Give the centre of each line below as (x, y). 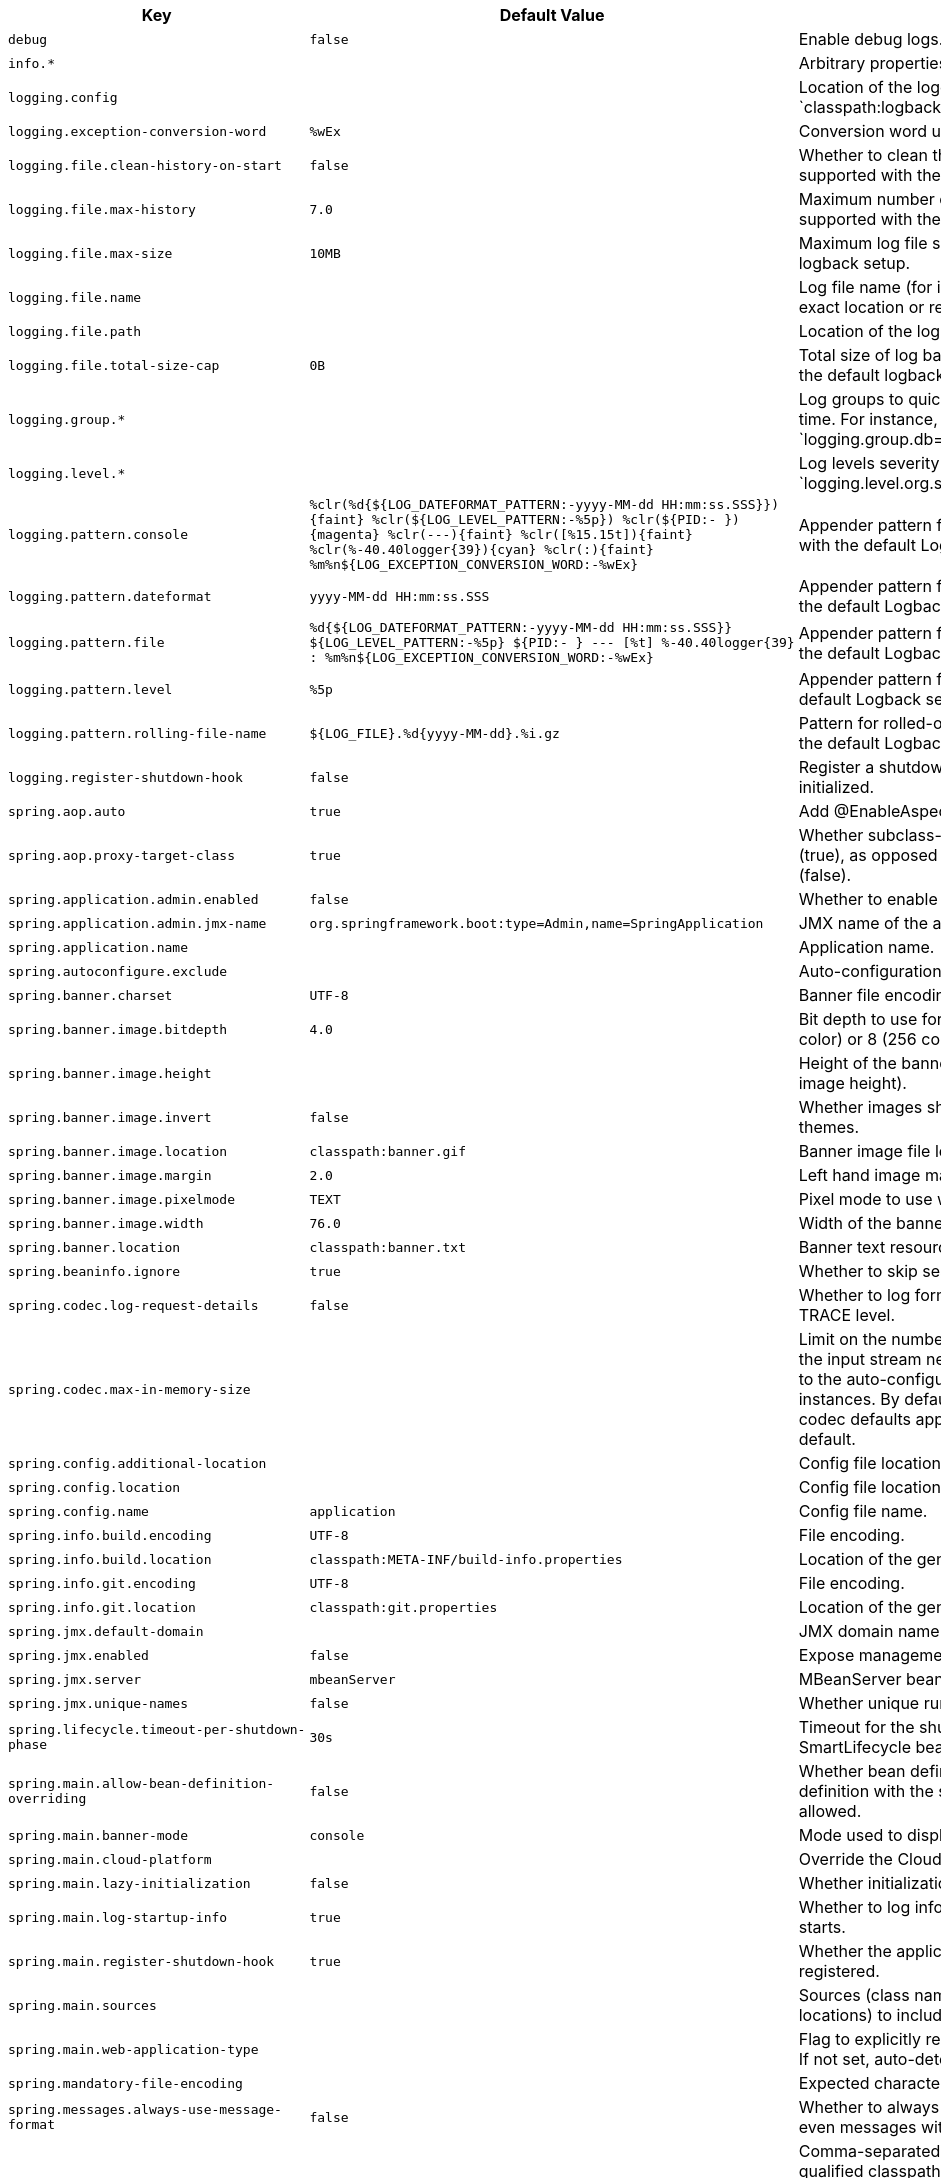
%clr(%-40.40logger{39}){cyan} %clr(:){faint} (481, 549)
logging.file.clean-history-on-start (145, 165)
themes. (829, 1127)
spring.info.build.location (110, 1559)
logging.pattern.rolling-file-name (137, 733)
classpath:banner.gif (387, 1151)
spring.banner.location (94, 1247)
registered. (839, 1971)
